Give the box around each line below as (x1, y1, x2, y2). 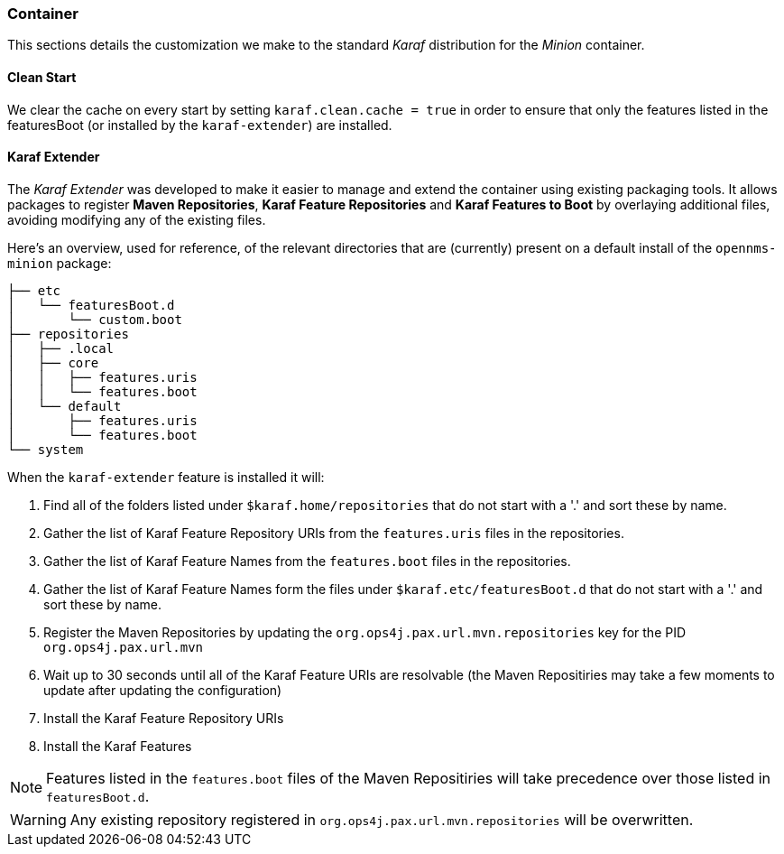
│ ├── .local (7, 340, 115, 356)
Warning (10, 810, 67, 829)
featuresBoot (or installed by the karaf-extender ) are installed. (7, 116, 392, 133)
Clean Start (7, 69, 77, 85)
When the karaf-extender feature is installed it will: (7, 469, 325, 485)
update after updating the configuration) (43, 682, 282, 698)
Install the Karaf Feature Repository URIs (43, 710, 284, 726)
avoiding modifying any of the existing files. (7, 211, 266, 227)
